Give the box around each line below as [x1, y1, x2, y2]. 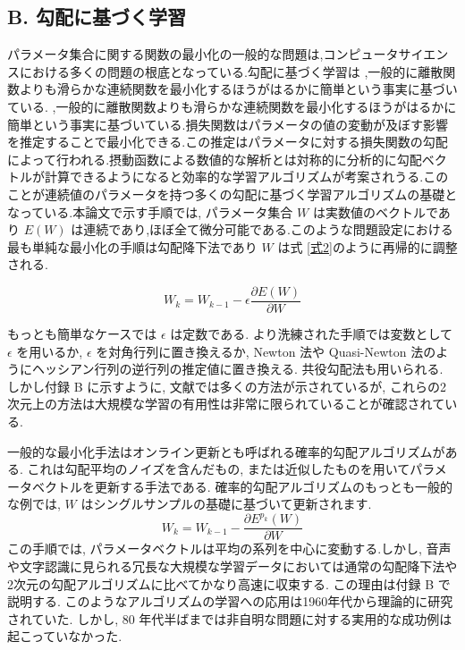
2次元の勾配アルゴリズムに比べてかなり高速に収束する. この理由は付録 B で [7, 574, 451, 593]
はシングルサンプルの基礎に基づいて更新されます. [80, 494, 372, 513]
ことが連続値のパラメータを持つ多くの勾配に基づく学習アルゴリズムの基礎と [7, 184, 458, 203]
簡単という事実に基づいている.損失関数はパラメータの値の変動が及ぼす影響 [7, 114, 449, 133]
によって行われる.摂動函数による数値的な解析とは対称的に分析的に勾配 [7, 149, 422, 168]
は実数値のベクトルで [312, 202, 438, 221]
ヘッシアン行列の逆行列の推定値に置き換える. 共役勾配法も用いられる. [31, 359, 444, 378]
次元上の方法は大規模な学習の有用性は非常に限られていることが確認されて [7, 394, 445, 413]
